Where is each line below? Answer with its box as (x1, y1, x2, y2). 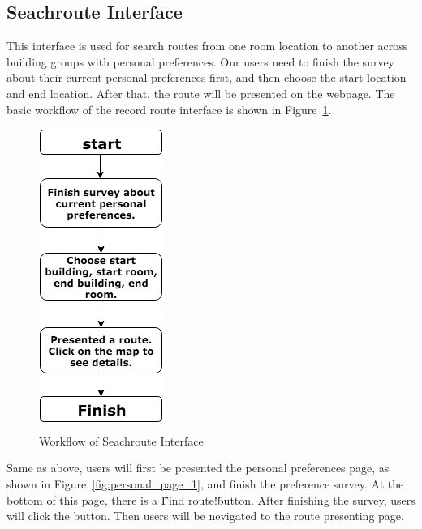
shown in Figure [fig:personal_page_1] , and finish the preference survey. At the (6, 475, 404, 492)
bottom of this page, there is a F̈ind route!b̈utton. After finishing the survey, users (6, 491, 416, 508)
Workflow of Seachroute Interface (39, 432, 204, 449)
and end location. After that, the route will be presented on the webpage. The (6, 84, 395, 101)
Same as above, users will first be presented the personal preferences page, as (6, 459, 390, 476)
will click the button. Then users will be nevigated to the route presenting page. (6, 507, 404, 524)
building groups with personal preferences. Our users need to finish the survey (6, 53, 395, 70)
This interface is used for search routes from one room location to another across (6, 37, 408, 54)
